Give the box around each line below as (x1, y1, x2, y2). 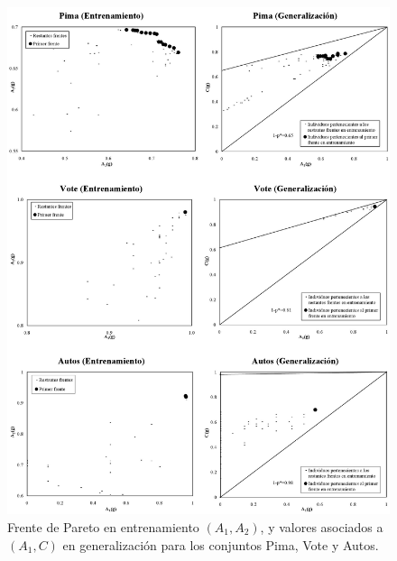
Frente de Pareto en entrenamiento (7, 517, 199, 536)
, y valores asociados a (260, 517, 383, 536)
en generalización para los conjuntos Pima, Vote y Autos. (62, 535, 379, 554)
